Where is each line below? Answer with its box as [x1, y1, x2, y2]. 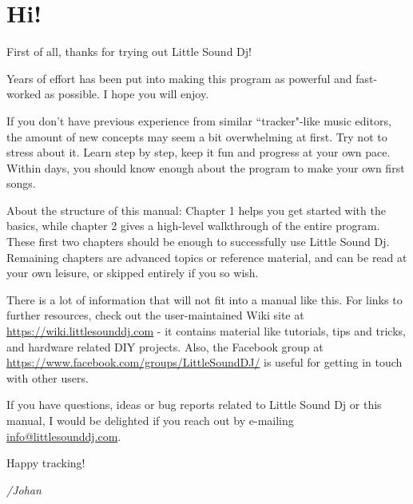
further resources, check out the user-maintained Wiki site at [6, 307, 304, 323]
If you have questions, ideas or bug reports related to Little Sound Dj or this [6, 396, 382, 413]
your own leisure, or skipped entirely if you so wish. [6, 264, 259, 281]
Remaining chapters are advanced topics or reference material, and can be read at [6, 248, 407, 265]
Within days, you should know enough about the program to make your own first [6, 159, 405, 176]
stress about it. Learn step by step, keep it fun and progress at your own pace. [6, 144, 391, 161]
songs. [6, 175, 36, 192]
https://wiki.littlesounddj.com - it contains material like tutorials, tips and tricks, [6, 323, 406, 339]
